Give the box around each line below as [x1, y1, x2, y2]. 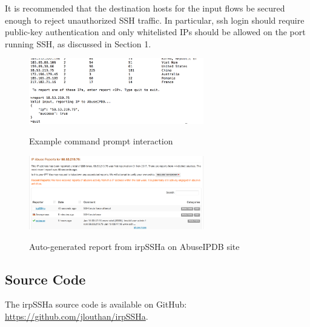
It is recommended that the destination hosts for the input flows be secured [5, 2, 285, 14]
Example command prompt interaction [29, 134, 173, 147]
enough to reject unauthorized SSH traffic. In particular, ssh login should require [5, 13, 305, 26]
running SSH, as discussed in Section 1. [5, 37, 151, 50]
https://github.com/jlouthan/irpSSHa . [5, 310, 148, 323]
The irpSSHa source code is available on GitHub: [5, 298, 187, 311]
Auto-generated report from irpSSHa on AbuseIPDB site [29, 240, 240, 252]
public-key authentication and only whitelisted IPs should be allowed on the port [5, 25, 306, 38]
